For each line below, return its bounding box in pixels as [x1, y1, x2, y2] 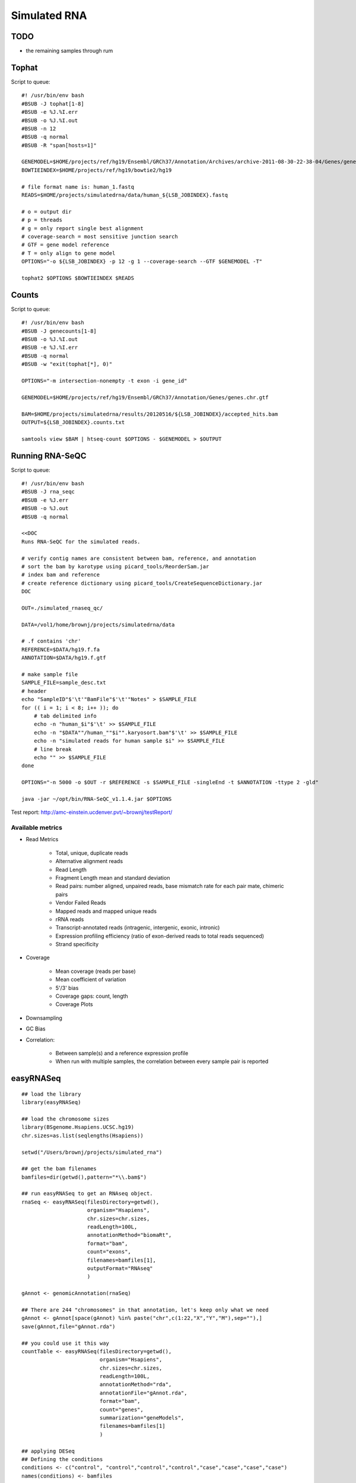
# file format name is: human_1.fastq [21, 183, 135, 190]
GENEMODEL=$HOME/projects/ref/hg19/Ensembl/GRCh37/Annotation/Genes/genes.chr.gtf [21, 394, 269, 400]
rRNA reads [55, 915, 84, 922]
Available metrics [11, 823, 62, 832]
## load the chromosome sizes [21, 1115, 110, 1122]
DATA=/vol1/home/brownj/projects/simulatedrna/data [21, 621, 175, 628]
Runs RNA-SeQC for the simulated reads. [21, 538, 141, 545]
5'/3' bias [55, 984, 79, 991]
